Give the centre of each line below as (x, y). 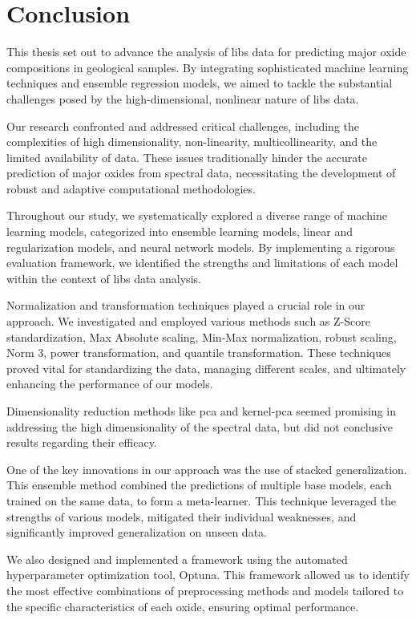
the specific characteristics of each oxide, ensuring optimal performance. (183, 606)
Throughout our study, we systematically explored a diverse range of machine (197, 215)
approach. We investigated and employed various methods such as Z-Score (188, 321)
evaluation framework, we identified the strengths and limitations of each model (202, 263)
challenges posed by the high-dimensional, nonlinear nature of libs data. (183, 98)
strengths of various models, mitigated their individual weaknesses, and (182, 516)
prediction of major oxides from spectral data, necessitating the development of (201, 173)
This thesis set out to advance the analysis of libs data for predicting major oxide (206, 52)
